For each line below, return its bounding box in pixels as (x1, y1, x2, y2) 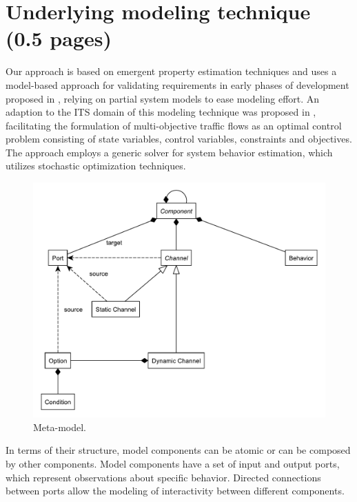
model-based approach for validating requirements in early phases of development (6, 77, 349, 92)
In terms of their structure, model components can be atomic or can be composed (6, 443, 351, 457)
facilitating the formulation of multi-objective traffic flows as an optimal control (6, 118, 342, 132)
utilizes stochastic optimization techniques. (6, 158, 186, 173)
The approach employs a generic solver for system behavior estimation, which (6, 145, 333, 159)
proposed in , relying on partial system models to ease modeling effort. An (6, 91, 320, 105)
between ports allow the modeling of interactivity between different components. (6, 483, 345, 498)
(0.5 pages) (6, 24, 112, 52)
